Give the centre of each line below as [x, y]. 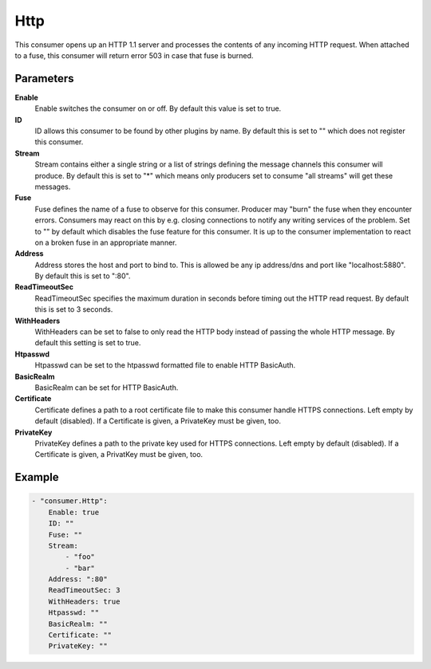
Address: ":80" [78, 579]
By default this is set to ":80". [83, 276]
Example [37, 477]
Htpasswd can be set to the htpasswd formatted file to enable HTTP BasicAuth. [165, 365]
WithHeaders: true [84, 601]
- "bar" [80, 568]
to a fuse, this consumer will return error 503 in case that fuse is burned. [134, 55]
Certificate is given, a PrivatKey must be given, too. [119, 455]
